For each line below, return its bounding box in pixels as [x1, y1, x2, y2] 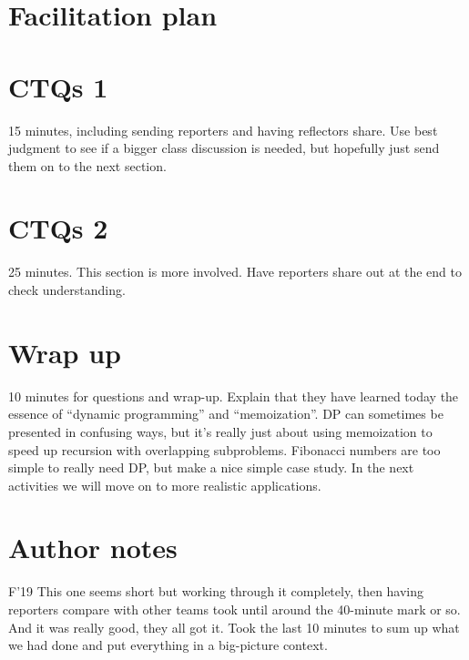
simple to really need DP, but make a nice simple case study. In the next [8, 458, 414, 477]
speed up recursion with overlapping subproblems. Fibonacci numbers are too [8, 440, 441, 459]
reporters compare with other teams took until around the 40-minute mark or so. [8, 600, 461, 618]
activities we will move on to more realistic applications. [8, 475, 321, 494]
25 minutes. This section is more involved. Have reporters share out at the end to [8, 262, 462, 281]
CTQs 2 [8, 209, 108, 247]
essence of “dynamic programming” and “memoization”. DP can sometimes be [8, 404, 444, 423]
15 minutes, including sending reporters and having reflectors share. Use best [8, 120, 438, 139]
